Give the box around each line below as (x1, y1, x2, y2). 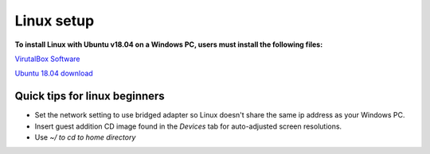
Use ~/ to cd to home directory (34, 133, 136, 142)
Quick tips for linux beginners (14, 90, 165, 103)
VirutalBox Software (14, 54, 80, 64)
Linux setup (14, 12, 95, 29)
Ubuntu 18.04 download (14, 68, 93, 79)
